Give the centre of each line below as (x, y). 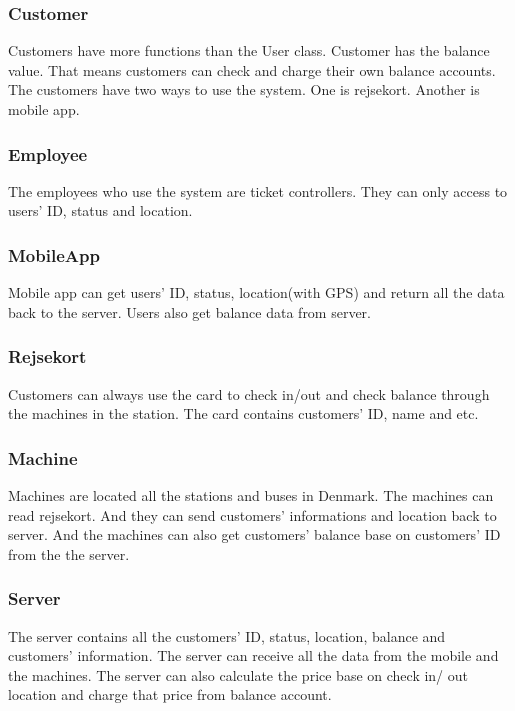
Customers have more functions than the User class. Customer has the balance (249, 50)
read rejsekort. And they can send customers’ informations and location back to (252, 514)
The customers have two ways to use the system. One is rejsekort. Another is (244, 89)
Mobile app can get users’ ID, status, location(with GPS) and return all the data (256, 292)
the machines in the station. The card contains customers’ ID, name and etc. (243, 413)
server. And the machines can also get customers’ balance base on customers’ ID (254, 534)
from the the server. (69, 553)
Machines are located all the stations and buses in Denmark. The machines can (251, 495)
